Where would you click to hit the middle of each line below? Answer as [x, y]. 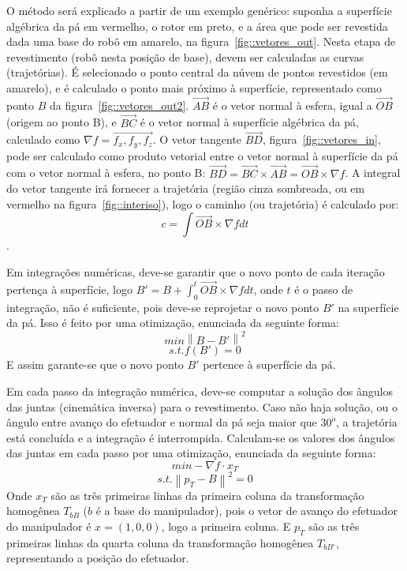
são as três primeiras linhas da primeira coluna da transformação [207, 495]
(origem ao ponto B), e [62, 122]
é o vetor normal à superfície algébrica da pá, [249, 122]
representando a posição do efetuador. [98, 558]
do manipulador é [49, 526]
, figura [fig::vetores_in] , [321, 139]
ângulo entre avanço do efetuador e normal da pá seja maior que [162, 422]
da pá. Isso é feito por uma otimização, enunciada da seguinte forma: [173, 323]
